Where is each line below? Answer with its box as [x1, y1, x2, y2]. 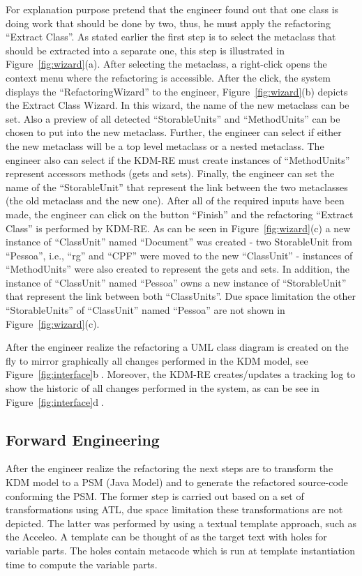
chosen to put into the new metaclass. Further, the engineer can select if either [6, 125, 342, 139]
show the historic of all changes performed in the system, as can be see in [6, 381, 319, 395]
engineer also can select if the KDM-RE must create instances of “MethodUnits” [6, 152, 350, 167]
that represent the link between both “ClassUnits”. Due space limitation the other [6, 289, 356, 303]
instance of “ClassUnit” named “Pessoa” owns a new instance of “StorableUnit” [6, 275, 347, 289]
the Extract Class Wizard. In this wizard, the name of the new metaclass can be [6, 98, 349, 112]
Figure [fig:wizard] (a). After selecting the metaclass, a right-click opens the [6, 56, 327, 71]
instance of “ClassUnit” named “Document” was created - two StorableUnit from [6, 234, 352, 249]
